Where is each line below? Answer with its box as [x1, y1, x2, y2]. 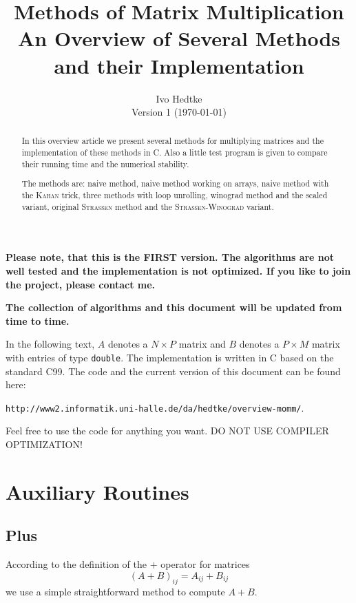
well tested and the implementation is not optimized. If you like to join [6, 263, 351, 277]
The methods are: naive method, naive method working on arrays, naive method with [21, 178, 329, 189]
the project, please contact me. [6, 277, 156, 291]
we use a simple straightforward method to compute [6, 584, 225, 598]
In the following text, [6, 337, 95, 351]
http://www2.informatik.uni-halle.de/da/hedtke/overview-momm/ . [6, 400, 304, 414]
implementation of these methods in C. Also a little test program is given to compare [21, 147, 328, 158]
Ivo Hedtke [156, 91, 202, 105]
